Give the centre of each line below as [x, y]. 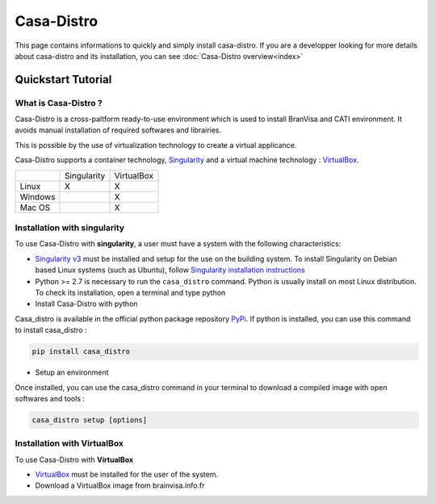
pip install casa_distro [81, 352]
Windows [38, 196]
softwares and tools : [50, 398]
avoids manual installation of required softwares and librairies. [118, 130]
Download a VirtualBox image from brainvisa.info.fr [120, 485]
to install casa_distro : [51, 330]
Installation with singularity [70, 228]
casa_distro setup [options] [90, 420]
